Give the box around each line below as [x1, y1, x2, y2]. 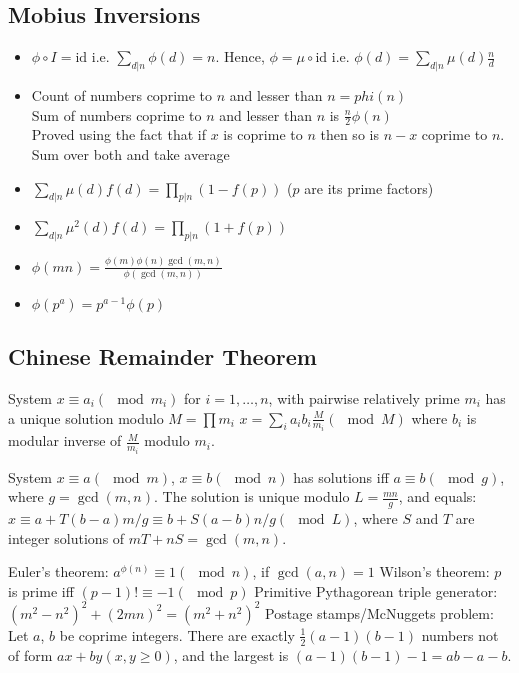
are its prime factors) [304, 177, 434, 198]
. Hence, [215, 46, 265, 67]
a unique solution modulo [8, 407, 164, 428]
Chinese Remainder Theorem [8, 341, 317, 372]
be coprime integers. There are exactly [59, 624, 295, 645]
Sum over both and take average [31, 144, 230, 165]
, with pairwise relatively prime [268, 388, 460, 409]
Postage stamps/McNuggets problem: [265, 602, 494, 623]
